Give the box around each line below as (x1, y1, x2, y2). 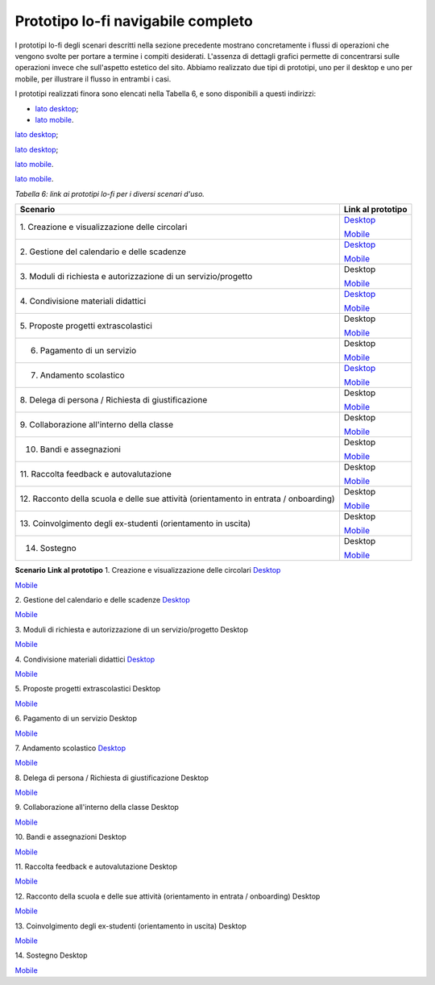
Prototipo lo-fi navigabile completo (14, 12, 253, 30)
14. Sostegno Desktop (14, 950, 88, 960)
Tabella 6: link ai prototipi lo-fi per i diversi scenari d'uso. (14, 189, 205, 198)
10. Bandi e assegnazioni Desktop (14, 832, 126, 842)
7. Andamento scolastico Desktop (14, 743, 126, 753)
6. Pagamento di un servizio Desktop (14, 714, 137, 724)
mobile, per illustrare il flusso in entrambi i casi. (14, 73, 172, 84)
